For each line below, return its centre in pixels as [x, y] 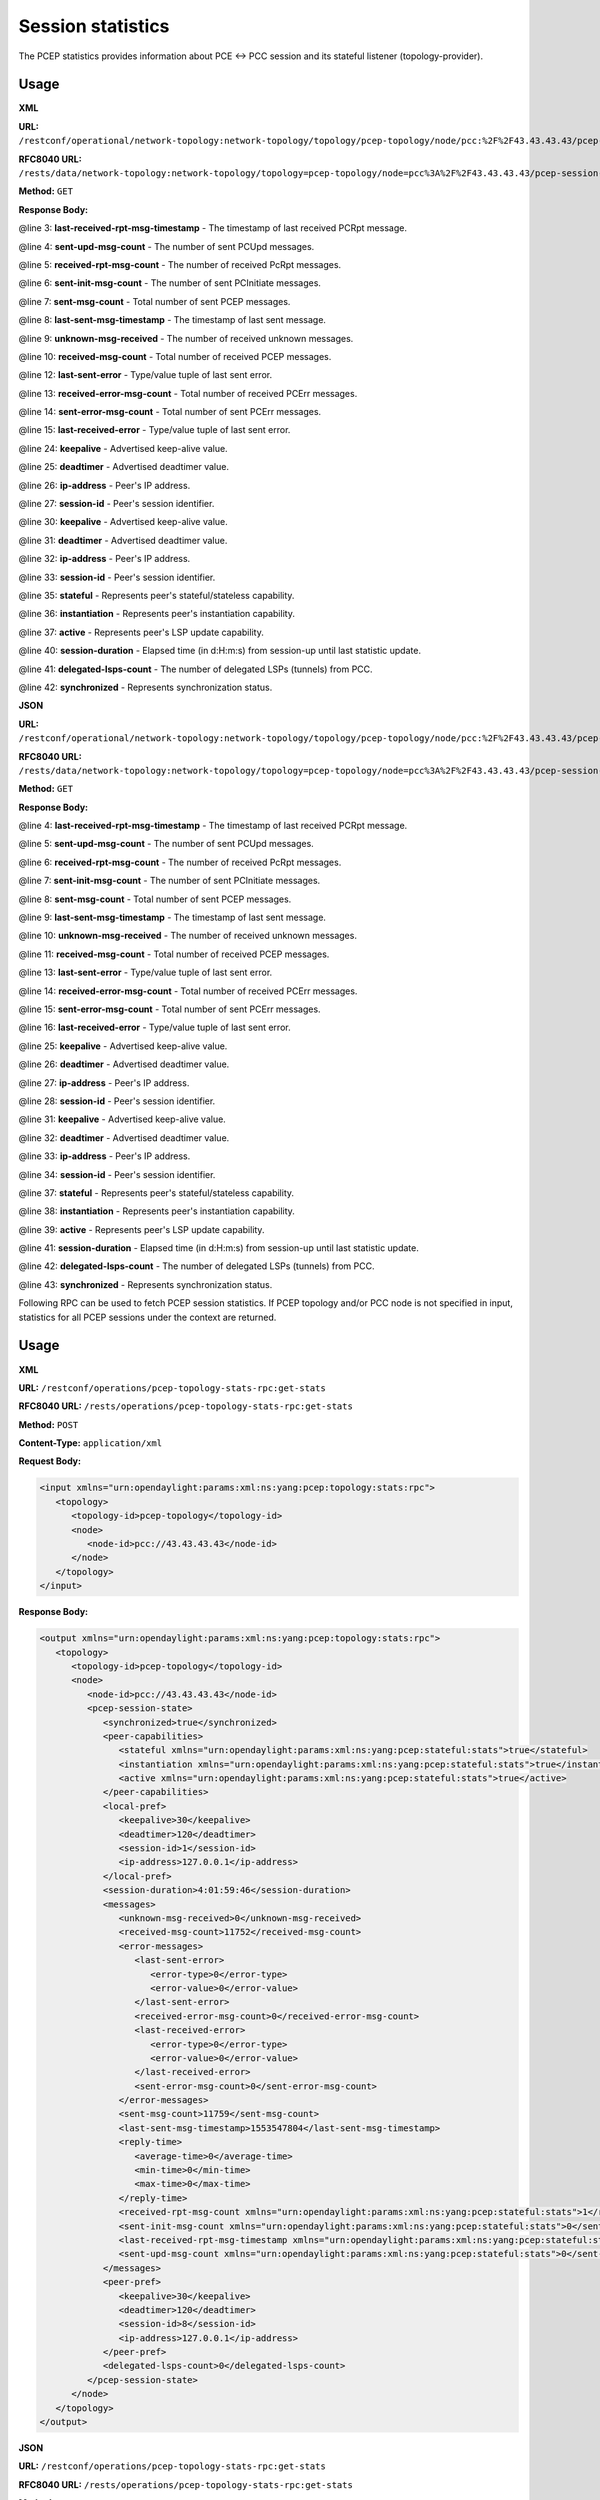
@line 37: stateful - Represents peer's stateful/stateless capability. [156, 1192]
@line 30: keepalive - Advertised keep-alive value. [123, 522]
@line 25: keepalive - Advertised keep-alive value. [123, 1046]
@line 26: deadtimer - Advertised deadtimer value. [124, 1064]
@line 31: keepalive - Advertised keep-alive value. [122, 1119]
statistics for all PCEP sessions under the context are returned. [147, 1317]
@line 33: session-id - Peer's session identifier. [117, 577]
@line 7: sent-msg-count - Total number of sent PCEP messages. [154, 301]
